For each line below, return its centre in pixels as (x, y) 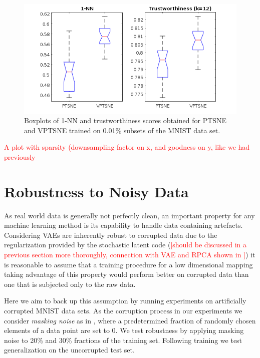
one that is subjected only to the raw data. (70, 284)
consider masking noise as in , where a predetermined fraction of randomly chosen (130, 320)
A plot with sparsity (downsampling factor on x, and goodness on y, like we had (127, 147)
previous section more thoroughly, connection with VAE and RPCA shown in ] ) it (130, 254)
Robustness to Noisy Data (96, 191)
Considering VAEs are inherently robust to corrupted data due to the (111, 235)
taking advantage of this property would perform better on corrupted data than (126, 274)
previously (20, 156)
